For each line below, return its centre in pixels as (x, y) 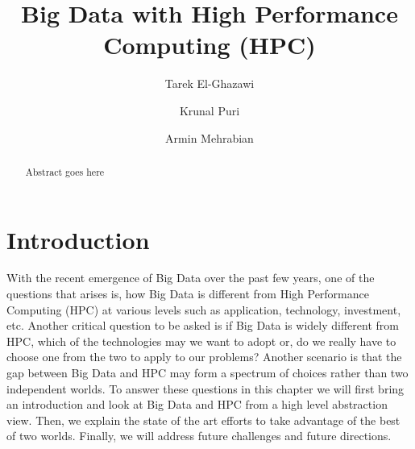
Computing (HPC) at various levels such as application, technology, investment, (204, 309)
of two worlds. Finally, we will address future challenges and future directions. (199, 436)
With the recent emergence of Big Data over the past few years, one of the (191, 278)
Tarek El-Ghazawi (210, 83)
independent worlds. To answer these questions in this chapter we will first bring (205, 388)
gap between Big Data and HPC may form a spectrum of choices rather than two (207, 373)
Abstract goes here (65, 171)
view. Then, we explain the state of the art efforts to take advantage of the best (203, 420)
